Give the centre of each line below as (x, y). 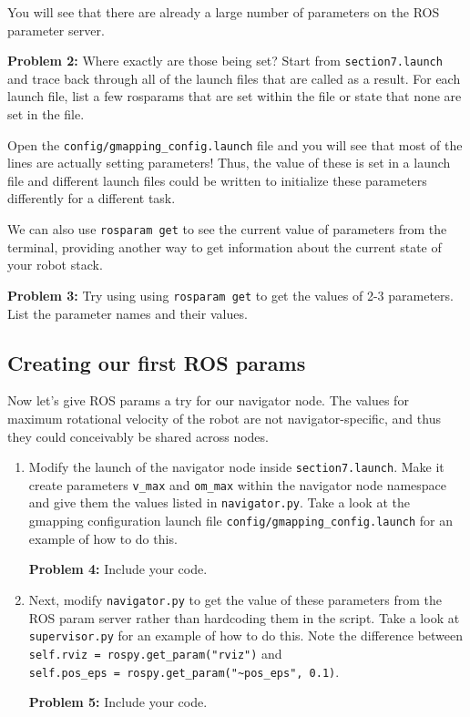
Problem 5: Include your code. (118, 702)
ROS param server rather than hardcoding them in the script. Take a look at (244, 617)
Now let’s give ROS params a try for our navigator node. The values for (208, 400)
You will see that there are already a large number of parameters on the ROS (224, 12)
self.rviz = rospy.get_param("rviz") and (155, 653)
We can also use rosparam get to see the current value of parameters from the (227, 229)
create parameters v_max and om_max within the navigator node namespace (238, 484)
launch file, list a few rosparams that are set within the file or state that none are (235, 96)
